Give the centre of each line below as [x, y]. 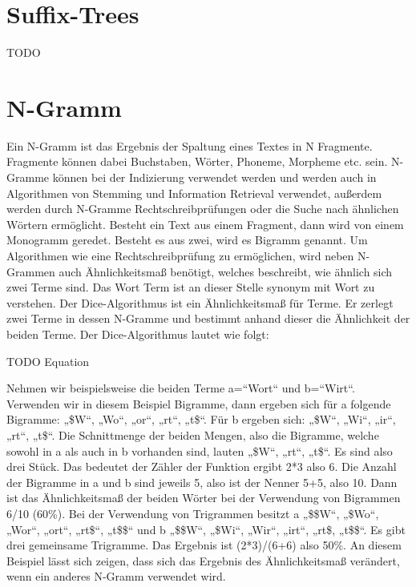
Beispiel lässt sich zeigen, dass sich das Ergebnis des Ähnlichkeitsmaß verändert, [203, 560]
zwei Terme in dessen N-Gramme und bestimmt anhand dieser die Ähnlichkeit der [208, 318]
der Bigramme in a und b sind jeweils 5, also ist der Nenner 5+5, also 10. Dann [202, 482]
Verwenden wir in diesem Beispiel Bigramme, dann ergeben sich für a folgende [199, 403]
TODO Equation [48, 361]
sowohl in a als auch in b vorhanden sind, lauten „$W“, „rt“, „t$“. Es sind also [200, 450]
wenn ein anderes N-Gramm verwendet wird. [116, 576]
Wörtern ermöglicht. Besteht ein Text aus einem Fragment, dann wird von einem [205, 224]
